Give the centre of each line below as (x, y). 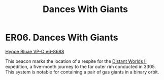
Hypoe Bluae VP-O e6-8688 (35, 51)
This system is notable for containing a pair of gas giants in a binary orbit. (82, 72)
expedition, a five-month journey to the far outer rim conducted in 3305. (81, 66)
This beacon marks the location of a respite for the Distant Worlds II (76, 61)
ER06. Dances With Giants (62, 37)
